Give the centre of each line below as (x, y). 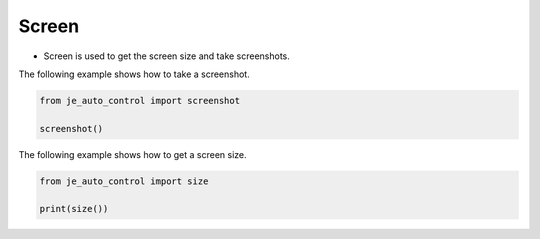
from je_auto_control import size (124, 181)
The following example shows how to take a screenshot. (134, 74)
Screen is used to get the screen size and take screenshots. (166, 56)
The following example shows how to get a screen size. (132, 154)
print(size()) (74, 209)
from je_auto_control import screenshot (139, 100)
